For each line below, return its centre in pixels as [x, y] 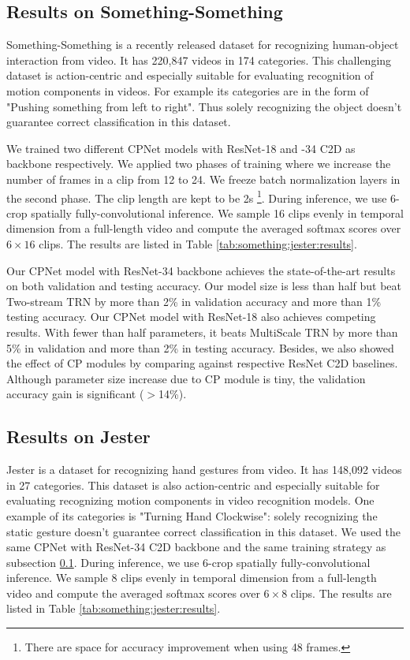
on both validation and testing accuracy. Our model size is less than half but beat [204, 286]
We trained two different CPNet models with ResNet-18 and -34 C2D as [181, 148]
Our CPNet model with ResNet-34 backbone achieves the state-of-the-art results [201, 270]
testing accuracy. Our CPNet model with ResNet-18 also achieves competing [191, 317]
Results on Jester [78, 436]
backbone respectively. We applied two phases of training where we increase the [199, 164]
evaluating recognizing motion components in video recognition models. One [190, 500]
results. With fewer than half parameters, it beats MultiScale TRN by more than [202, 332]
